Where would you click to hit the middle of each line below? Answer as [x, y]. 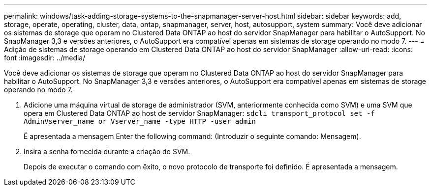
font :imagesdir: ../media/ [45, 58]
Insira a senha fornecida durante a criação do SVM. [107, 151]
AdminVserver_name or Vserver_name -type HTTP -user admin [140, 121]
